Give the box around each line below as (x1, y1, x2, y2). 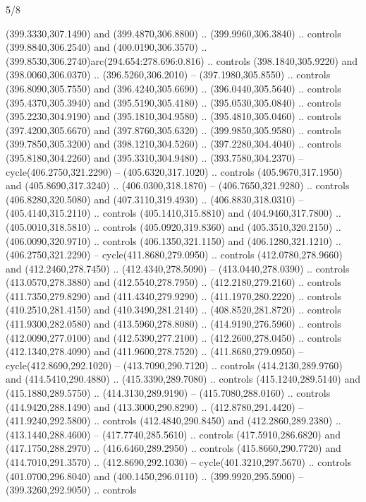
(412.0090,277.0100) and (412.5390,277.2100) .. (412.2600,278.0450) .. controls (6, 330, 341, 345)
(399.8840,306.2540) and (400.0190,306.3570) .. (6, 40, 207, 54)
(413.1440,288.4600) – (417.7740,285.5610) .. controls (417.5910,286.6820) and (6, 426, 341, 441)
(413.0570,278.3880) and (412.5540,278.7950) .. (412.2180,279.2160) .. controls (6, 275, 341, 289)
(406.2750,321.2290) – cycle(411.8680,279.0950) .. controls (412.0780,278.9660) (6, 247, 343, 262)
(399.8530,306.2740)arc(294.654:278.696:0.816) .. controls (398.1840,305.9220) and (6, 53, 358, 68)
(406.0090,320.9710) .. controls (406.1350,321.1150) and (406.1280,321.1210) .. (6, 233, 341, 248)
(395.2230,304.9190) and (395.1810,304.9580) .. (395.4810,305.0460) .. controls (6, 109, 341, 124)
